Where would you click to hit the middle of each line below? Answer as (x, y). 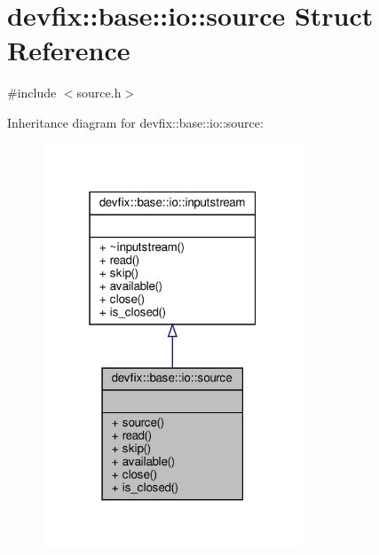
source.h (99, 93)
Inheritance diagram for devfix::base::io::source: (135, 122)
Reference (69, 50)
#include (32, 93)
